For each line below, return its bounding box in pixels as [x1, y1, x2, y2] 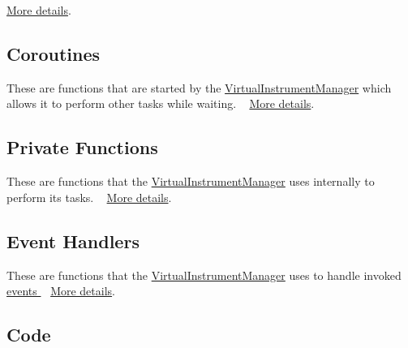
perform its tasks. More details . [6, 188, 172, 205]
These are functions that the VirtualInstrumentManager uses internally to [6, 173, 375, 190]
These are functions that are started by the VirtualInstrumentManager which [6, 79, 392, 96]
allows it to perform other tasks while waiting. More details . [6, 95, 315, 112]
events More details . [6, 282, 115, 299]
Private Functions [6, 135, 158, 160]
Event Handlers [6, 228, 140, 253]
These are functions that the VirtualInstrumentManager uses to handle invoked [6, 266, 402, 283]
